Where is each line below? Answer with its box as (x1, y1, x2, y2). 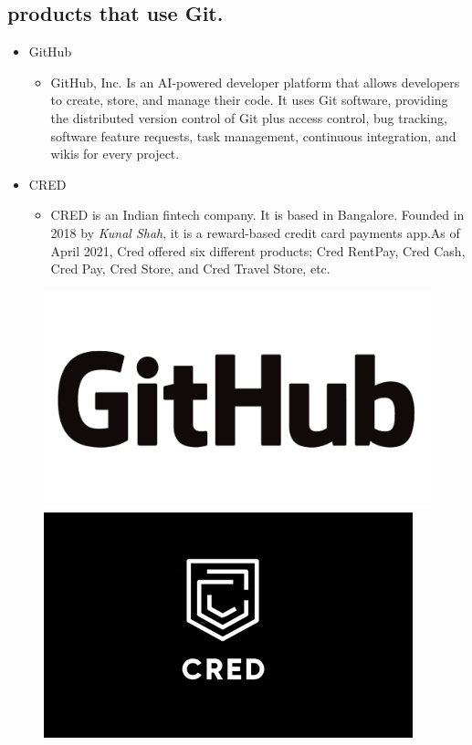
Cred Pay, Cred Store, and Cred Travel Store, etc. (50, 259, 330, 278)
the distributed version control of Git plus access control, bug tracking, (50, 108, 447, 127)
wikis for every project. (50, 144, 180, 163)
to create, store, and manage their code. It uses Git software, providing (50, 90, 448, 109)
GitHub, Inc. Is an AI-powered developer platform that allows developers (50, 72, 460, 91)
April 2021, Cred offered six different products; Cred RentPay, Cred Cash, (50, 241, 466, 260)
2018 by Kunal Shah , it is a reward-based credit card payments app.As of (50, 222, 460, 242)
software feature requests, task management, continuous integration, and (50, 126, 456, 145)
